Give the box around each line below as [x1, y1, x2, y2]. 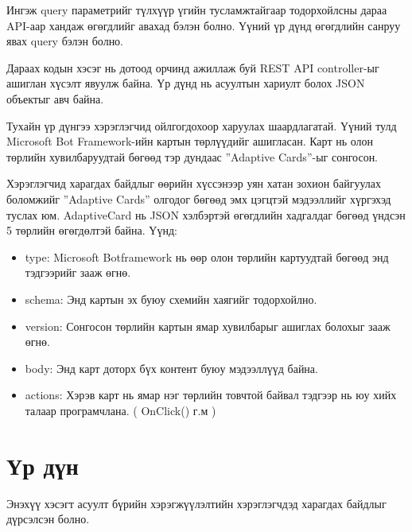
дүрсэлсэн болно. [6, 511, 90, 527]
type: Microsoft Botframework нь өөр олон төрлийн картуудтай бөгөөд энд [25, 248, 389, 265]
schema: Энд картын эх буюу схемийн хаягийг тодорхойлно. [25, 290, 317, 307]
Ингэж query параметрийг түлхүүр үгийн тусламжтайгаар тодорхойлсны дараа [6, 2, 387, 17]
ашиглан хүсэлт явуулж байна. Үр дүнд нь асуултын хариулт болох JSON [6, 75, 365, 91]
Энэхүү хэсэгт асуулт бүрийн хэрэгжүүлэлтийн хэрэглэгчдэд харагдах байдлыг [6, 495, 387, 511]
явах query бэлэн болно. [6, 33, 124, 49]
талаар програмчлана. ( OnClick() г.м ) [25, 402, 216, 418]
